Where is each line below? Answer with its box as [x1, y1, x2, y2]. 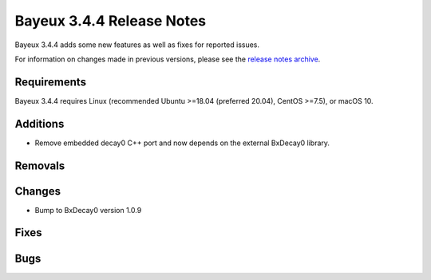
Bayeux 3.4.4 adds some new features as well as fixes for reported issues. [14, 40, 259, 49]
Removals [14, 159, 65, 172]
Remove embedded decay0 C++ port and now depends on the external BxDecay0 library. [34, 138, 330, 148]
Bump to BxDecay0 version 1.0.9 [34, 205, 142, 215]
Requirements [14, 75, 87, 89]
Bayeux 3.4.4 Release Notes [14, 12, 207, 30]
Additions [14, 116, 65, 131]
